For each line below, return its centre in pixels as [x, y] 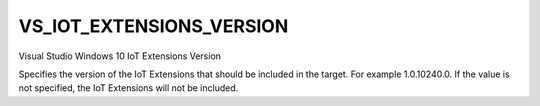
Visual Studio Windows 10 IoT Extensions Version [120, 56]
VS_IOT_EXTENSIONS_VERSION [153, 26]
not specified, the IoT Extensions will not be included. [128, 88]
